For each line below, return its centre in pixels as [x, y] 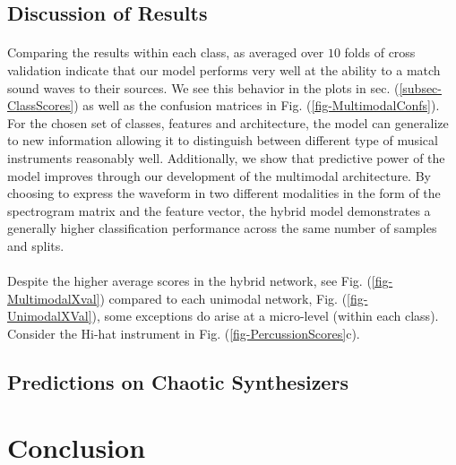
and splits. [36, 245]
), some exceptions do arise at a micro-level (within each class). [265, 316]
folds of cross [380, 52]
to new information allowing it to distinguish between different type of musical [223, 140]
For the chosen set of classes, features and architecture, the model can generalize [228, 122]
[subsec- [420, 87]
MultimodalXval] [54, 298]
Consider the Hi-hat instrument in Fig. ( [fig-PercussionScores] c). [184, 333]
